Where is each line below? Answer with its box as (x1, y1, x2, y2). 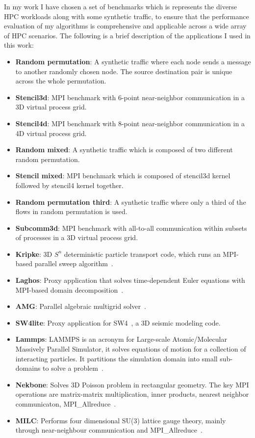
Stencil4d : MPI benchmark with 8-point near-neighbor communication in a (15, 118, 245, 128)
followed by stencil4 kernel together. (15, 180, 124, 190)
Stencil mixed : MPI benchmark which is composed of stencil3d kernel (15, 170, 230, 181)
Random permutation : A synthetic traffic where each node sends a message (15, 56, 251, 66)
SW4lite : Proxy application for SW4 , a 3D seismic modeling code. (15, 317, 221, 328)
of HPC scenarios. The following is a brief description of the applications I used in (4, 30, 251, 40)
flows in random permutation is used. (15, 206, 127, 217)
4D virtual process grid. (15, 128, 87, 138)
